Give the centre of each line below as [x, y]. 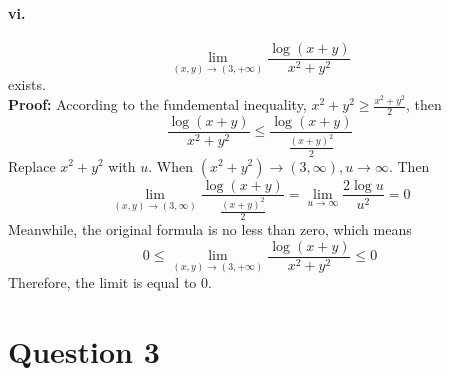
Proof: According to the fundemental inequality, [157, 104]
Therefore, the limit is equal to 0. [110, 282]
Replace [32, 165]
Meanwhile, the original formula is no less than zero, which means [210, 229]
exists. [27, 84]
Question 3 [84, 351]
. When [170, 165]
